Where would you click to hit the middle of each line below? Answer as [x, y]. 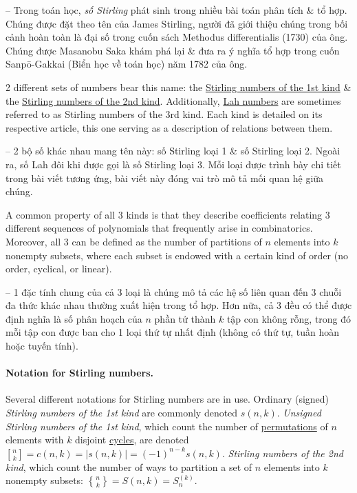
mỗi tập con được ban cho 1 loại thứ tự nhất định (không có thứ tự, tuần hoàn [173, 332]
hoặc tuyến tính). [42, 346]
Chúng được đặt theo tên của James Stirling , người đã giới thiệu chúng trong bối [177, 23]
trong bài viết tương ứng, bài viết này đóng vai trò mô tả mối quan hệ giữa [165, 178]
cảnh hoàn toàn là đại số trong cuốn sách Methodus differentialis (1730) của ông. [177, 37]
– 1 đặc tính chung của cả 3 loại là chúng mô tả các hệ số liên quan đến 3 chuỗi [174, 291]
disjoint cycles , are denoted [132, 440]
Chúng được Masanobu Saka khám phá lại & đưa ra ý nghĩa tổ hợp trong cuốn [173, 50]
